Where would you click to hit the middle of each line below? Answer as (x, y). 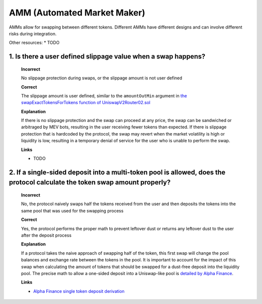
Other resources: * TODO (34, 43)
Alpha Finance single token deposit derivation (79, 291)
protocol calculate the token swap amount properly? (90, 182)
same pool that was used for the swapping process (72, 211)
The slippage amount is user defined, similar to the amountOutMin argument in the (104, 96)
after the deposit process (46, 235)
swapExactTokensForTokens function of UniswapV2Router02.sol (86, 103)
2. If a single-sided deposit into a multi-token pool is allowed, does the (117, 172)
